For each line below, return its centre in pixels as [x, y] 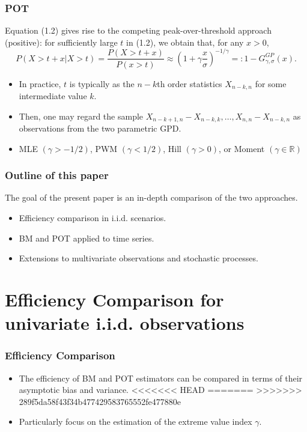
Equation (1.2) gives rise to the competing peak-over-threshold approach [138, 30]
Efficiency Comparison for [114, 299]
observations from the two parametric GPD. [100, 128]
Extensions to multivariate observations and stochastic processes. [138, 258]
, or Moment [242, 148]
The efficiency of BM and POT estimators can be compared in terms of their [161, 378]
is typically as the [102, 83]
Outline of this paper [57, 175]
